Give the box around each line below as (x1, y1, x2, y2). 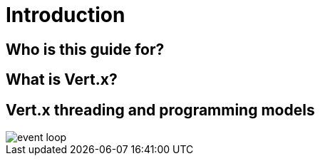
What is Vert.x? (6, 71, 118, 89)
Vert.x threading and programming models (6, 100, 315, 119)
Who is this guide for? (6, 40, 165, 58)
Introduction (6, 3, 125, 27)
